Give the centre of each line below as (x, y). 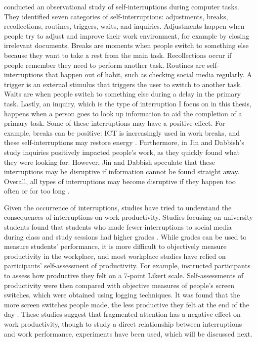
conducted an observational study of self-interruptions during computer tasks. (122, 6)
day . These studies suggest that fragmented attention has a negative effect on (122, 314)
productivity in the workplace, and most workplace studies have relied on (115, 256)
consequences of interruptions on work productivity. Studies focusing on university (128, 217)
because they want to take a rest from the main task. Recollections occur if (118, 55)
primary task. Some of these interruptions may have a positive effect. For (115, 123)
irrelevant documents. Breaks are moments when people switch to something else (127, 45)
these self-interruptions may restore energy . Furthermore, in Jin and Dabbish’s (124, 142)
